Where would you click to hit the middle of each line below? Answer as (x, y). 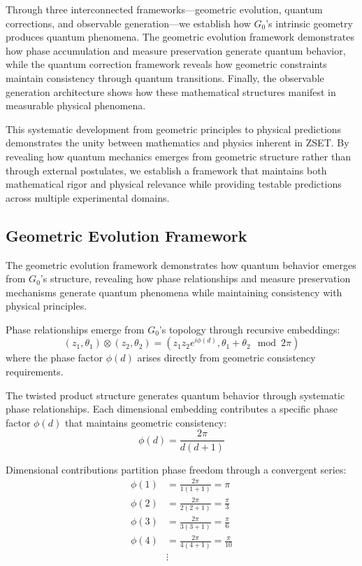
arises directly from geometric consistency (226, 358)
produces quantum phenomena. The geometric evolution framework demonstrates (180, 37)
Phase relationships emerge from (75, 329)
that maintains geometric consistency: (146, 422)
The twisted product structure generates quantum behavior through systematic (175, 395)
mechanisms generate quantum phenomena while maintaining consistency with (174, 292)
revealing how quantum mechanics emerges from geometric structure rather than (179, 156)
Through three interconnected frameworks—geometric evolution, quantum (164, 9)
